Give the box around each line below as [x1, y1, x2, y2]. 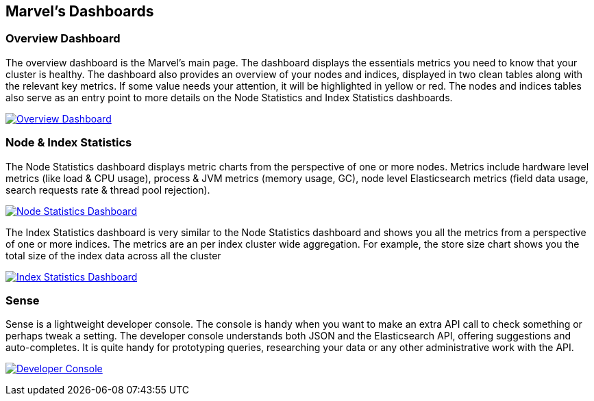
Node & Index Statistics [5, 135, 132, 150]
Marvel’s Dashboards [5, 3, 154, 20]
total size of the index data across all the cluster [5, 249, 221, 261]
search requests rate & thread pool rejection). [5, 183, 210, 196]
